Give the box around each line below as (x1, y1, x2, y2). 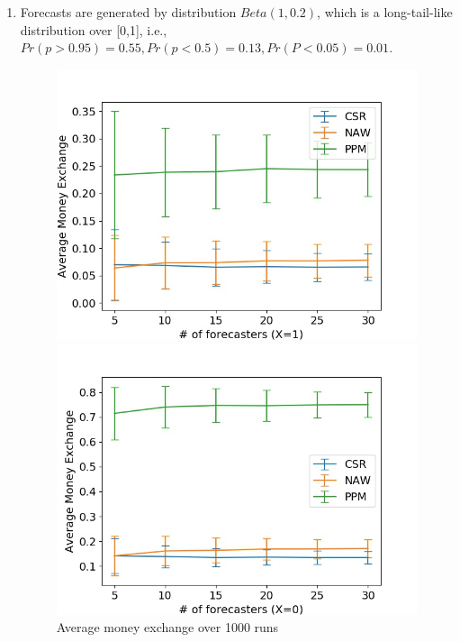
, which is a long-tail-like (317, 3, 453, 21)
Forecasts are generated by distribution (20, 3, 237, 21)
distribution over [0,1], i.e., (20, 20, 167, 39)
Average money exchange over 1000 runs (56, 618, 279, 637)
